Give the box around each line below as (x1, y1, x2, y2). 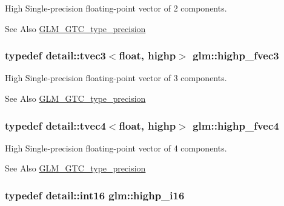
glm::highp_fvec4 (193, 118, 279, 133)
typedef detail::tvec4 (5, 118, 106, 133)
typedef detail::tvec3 (5, 48, 106, 63)
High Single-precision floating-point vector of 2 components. (5, 2, 227, 14)
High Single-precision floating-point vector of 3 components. (5, 71, 227, 84)
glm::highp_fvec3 (193, 48, 279, 63)
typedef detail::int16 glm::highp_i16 (5, 187, 185, 202)
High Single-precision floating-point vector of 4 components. (5, 141, 227, 154)
